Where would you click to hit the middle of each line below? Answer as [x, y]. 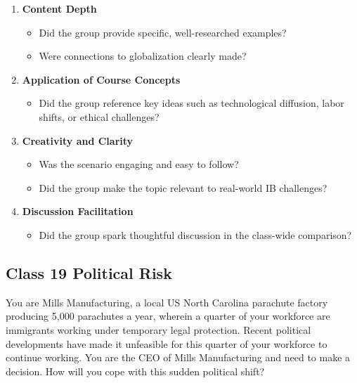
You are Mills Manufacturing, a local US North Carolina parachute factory [167, 302]
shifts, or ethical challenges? [99, 116]
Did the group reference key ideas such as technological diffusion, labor [192, 103]
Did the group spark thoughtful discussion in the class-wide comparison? [195, 234]
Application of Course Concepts [101, 79]
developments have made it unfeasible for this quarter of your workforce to [167, 343]
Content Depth [59, 8]
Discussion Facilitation [78, 211]
